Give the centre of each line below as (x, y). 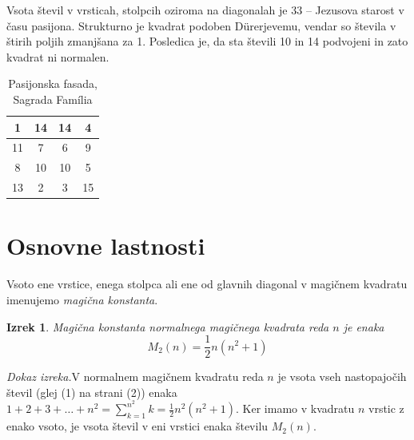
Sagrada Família (53, 99)
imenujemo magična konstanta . (82, 299)
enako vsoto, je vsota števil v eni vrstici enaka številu (137, 426)
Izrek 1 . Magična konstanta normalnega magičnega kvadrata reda (168, 326)
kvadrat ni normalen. (58, 56)
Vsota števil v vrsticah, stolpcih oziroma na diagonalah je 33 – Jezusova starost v (205, 10)
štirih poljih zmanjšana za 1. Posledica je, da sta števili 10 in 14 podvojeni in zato (207, 41)
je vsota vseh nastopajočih (342, 377)
